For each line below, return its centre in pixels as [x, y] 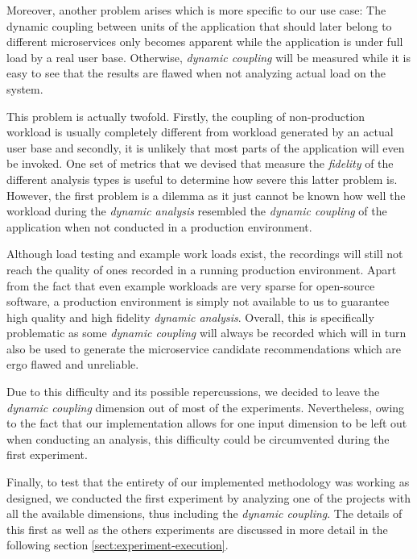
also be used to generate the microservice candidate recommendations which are [204, 348]
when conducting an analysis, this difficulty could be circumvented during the [198, 438]
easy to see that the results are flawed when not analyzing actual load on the [196, 73]
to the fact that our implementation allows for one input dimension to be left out [207, 423]
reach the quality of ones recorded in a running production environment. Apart [202, 269]
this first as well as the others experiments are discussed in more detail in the [197, 529]
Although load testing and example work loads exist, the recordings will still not [205, 254]
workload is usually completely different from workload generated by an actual [200, 132]
